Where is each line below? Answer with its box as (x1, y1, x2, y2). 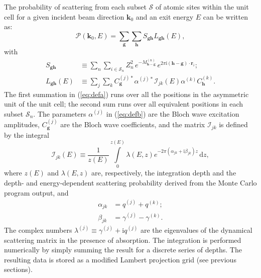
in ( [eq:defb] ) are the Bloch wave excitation (106, 108, 239, 119)
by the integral (4, 129, 49, 140)
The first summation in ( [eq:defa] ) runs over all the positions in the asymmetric (4, 88, 249, 99)
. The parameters (33, 108, 86, 119)
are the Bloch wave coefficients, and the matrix (60, 119, 205, 130)
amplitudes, (4, 119, 40, 130)
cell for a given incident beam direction (4, 11, 124, 22)
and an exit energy (136, 11, 194, 22)
